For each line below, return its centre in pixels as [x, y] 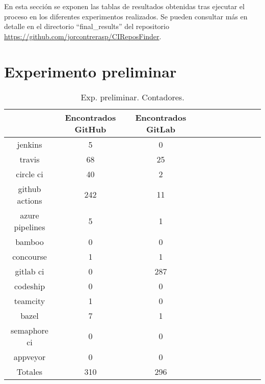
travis [30, 159]
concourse [30, 256]
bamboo [30, 241]
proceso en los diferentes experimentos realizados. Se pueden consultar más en [126, 16]
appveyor [30, 356]
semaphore [30, 330]
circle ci [30, 174]
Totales [30, 371]
